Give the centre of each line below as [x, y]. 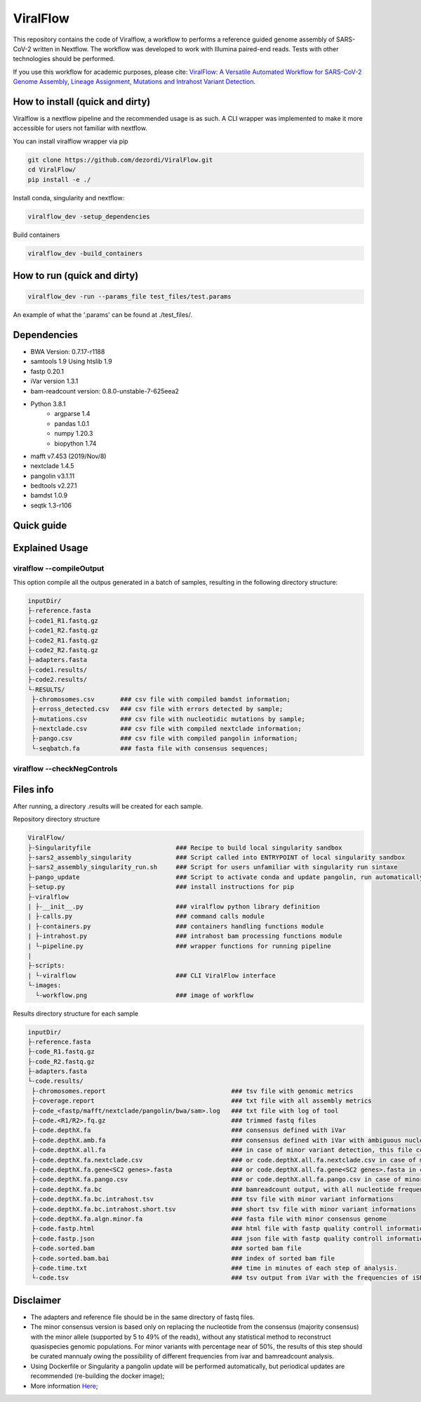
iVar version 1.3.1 [54, 381]
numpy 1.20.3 [74, 434]
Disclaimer [37, 1300]
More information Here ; [64, 1386]
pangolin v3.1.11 [53, 476]
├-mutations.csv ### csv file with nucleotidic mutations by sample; [168, 719]
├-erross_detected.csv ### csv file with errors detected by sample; [158, 709]
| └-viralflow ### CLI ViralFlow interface [152, 975]
